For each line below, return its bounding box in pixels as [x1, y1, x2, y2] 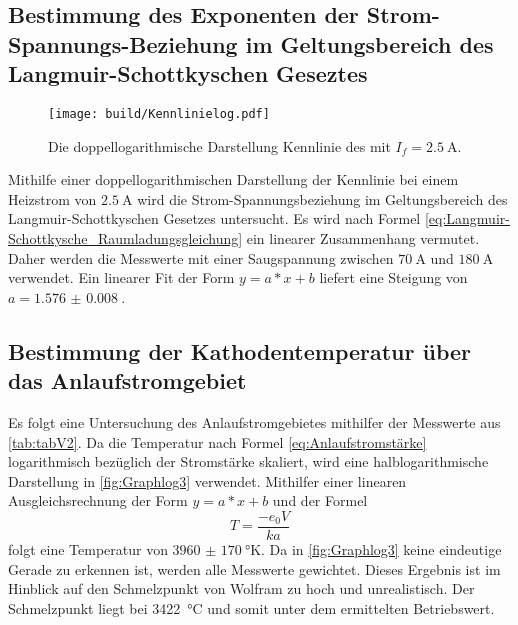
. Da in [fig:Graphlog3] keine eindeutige [261, 539, 502, 560]
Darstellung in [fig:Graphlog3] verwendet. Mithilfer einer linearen [8, 470, 407, 491]
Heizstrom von [8, 188, 97, 209]
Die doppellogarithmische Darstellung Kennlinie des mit [48, 135, 391, 156]
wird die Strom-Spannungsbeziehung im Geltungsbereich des [137, 188, 508, 209]
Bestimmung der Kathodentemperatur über [8, 335, 472, 366]
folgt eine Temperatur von [8, 539, 168, 560]
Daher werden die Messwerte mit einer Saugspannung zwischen [8, 247, 394, 268]
